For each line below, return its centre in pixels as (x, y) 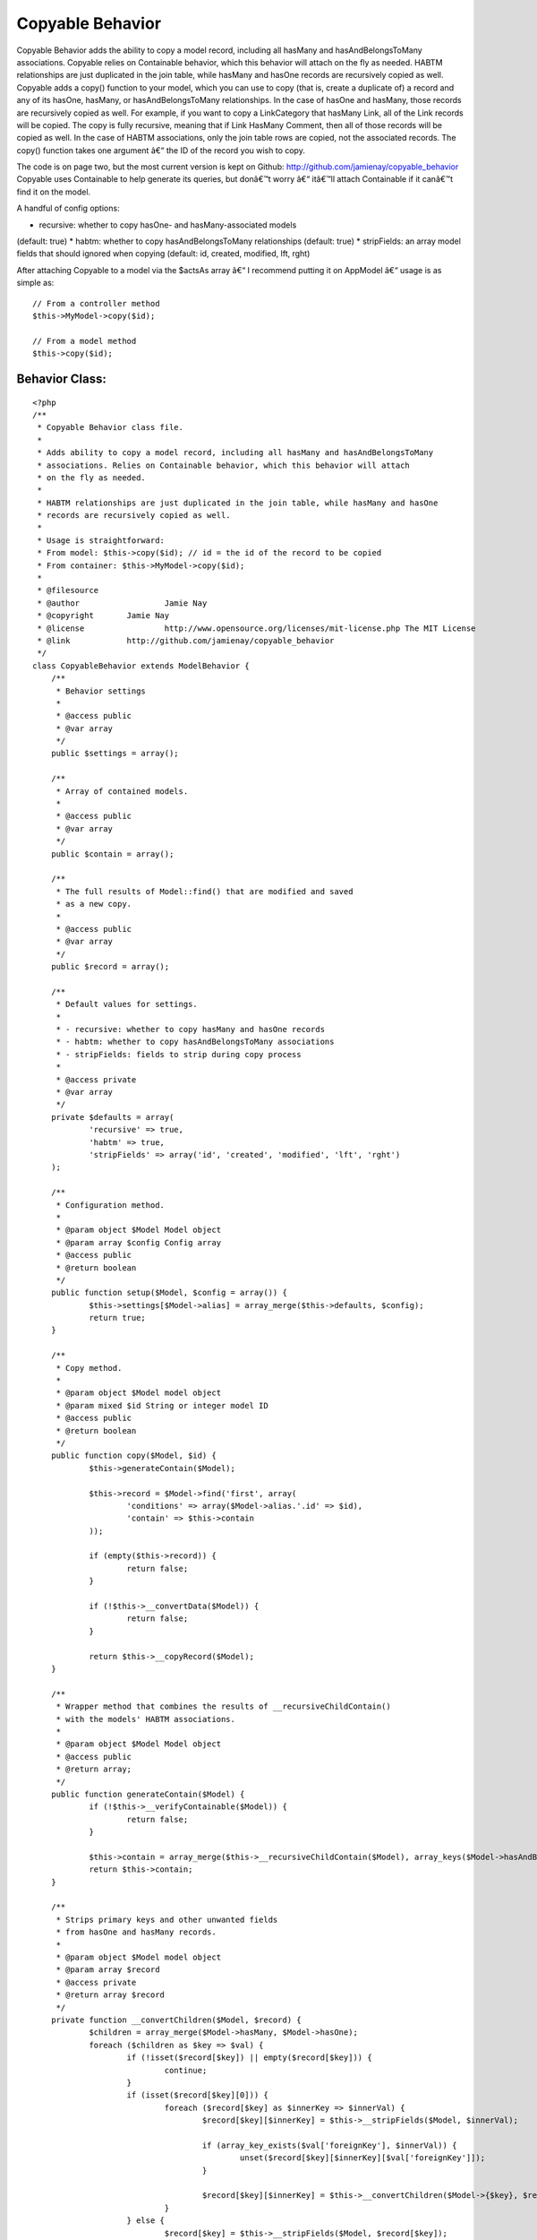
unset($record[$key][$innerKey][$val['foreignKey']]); (362, 2158)
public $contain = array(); (112, 854)
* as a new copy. (94, 904)
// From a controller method (96, 303)
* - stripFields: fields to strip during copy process (179, 1054)
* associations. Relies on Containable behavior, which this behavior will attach (224, 465)
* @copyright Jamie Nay (103, 616)
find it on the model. (54, 192)
